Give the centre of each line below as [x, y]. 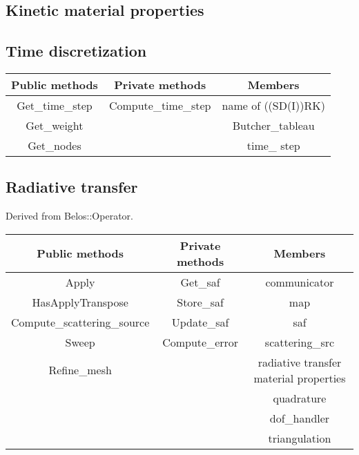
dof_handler [300, 418]
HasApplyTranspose [80, 302]
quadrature [300, 398]
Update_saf [200, 322]
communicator [300, 282]
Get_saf [200, 282]
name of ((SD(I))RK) [273, 105]
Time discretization [76, 51]
